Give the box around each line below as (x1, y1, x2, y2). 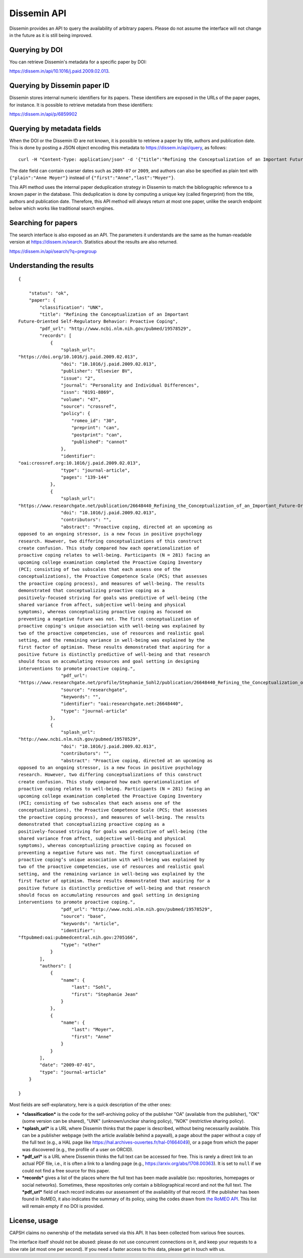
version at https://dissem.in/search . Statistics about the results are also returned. (9, 239, 178, 245)
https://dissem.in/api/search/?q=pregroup (9, 248, 97, 254)
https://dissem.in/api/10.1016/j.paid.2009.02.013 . (9, 68, 110, 74)
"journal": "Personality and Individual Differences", (61, 382, 199, 388)
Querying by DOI (9, 46, 63, 54)
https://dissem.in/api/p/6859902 (9, 111, 78, 117)
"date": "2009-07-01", (39, 1062, 96, 1068)
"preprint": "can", (71, 425, 120, 431)
